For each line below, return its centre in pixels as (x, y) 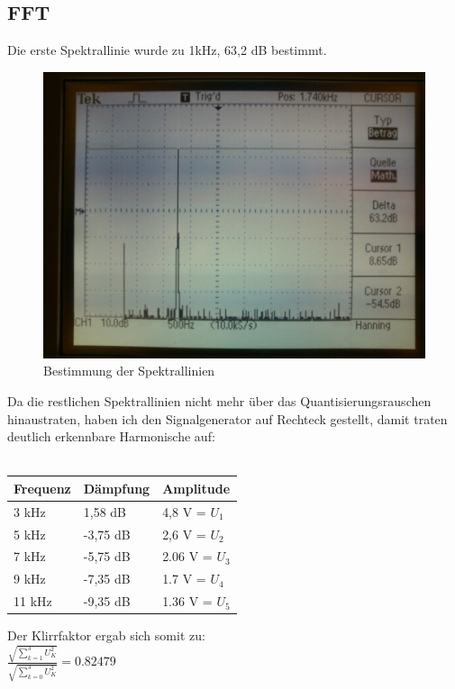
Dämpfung (117, 488)
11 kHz (33, 601)
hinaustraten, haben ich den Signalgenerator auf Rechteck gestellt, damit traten (227, 418)
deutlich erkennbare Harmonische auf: (111, 436)
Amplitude (196, 488)
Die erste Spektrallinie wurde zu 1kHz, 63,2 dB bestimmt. (167, 50)
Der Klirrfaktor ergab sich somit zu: (106, 635)
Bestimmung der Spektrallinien (129, 371)
